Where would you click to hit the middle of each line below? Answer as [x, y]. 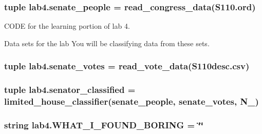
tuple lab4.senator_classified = [70, 90]
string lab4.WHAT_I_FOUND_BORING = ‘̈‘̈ [104, 125]
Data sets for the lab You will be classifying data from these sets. [107, 43]
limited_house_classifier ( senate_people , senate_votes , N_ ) [132, 101]
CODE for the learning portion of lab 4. [67, 26]
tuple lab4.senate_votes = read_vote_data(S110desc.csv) [127, 66]
